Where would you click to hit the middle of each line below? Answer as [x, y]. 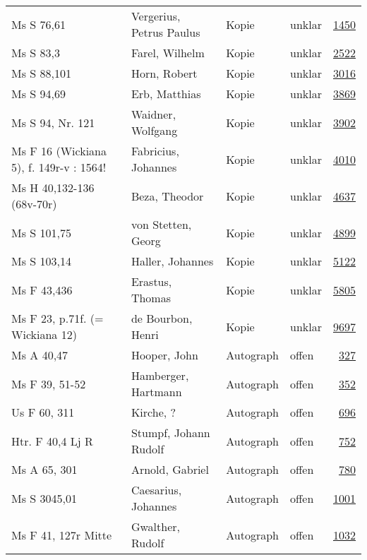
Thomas [151, 298]
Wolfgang [154, 130]
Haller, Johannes [172, 261]
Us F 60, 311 [43, 412]
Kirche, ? [154, 412]
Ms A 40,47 [40, 355]
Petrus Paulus [166, 32]
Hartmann [156, 392]
